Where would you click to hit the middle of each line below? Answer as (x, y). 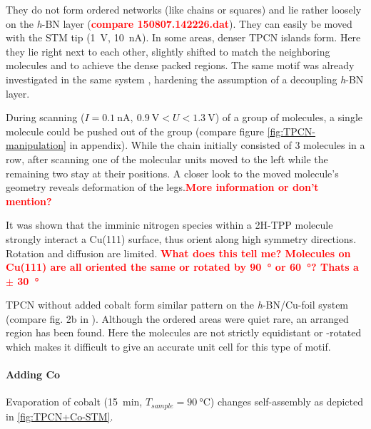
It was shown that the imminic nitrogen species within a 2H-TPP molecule (169, 225)
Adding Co (33, 374)
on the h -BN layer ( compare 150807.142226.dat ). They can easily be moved (179, 23)
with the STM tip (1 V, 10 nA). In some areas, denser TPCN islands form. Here (183, 37)
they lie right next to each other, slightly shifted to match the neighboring (168, 51)
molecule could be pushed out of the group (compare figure (135, 131)
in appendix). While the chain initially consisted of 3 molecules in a (217, 145)
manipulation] (36, 145)
